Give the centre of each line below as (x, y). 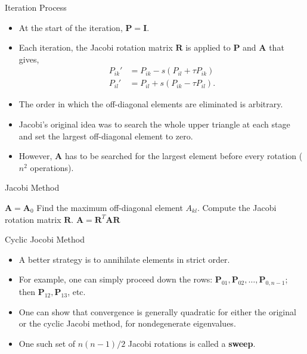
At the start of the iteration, (71, 27)
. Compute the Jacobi (237, 207)
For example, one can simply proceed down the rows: (116, 279)
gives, (29, 59)
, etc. (77, 292)
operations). (52, 167)
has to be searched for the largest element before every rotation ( (184, 156)
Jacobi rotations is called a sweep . (192, 343)
